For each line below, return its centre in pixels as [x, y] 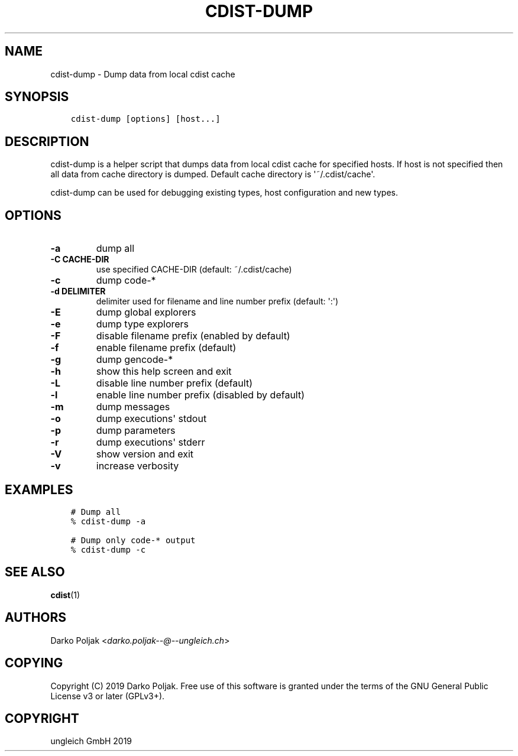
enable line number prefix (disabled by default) [200, 395]
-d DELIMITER [78, 291]
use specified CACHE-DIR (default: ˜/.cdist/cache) [194, 270]
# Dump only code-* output [133, 540]
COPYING [34, 663]
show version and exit [145, 454]
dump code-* [126, 280]
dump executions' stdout [151, 419]
